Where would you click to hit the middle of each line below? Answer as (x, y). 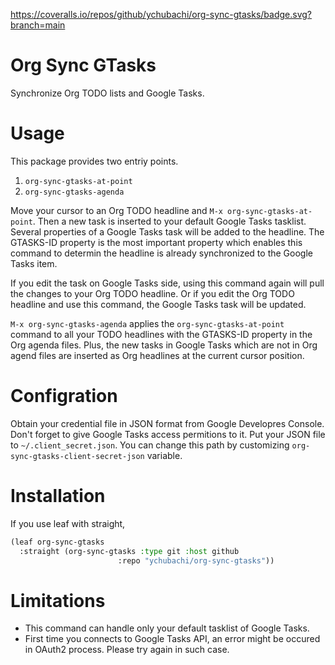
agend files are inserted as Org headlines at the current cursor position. (157, 355)
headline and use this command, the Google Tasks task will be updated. (158, 304)
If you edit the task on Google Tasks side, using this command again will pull (167, 283)
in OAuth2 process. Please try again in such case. (127, 650)
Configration (64, 396)
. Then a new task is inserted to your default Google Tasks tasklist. (169, 221)
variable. (164, 455)
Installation (58, 496)
